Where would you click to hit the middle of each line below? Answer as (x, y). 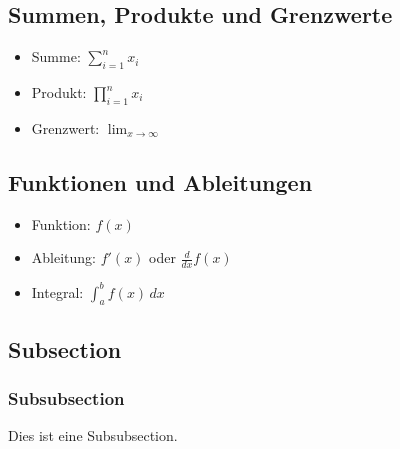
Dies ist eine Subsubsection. (93, 435)
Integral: (57, 291)
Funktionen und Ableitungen (160, 181)
